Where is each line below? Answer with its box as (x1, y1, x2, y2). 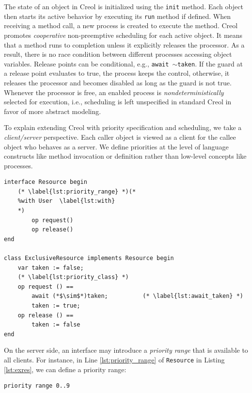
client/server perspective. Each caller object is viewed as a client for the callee (4, 131, 236, 142)
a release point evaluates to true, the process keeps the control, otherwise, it (4, 68, 230, 78)
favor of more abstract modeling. (4, 106, 101, 116)
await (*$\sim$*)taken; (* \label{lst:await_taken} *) (31, 293, 243, 300)
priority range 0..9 (4, 382, 70, 390)
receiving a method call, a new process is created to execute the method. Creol (4, 20, 238, 31)
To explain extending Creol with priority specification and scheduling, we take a (4, 122, 242, 132)
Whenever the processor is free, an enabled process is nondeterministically (4, 87, 224, 97)
